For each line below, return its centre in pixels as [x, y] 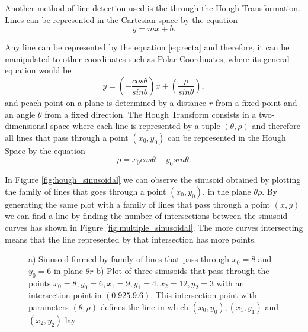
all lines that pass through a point [67, 137]
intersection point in [65, 295]
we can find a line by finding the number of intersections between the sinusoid [146, 216]
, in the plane [227, 191]
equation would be [38, 70]
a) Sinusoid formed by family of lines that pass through [129, 259]
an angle [20, 114]
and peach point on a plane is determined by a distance [106, 102]
